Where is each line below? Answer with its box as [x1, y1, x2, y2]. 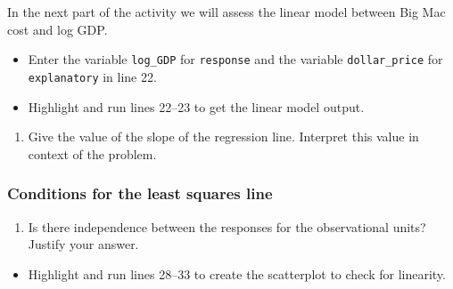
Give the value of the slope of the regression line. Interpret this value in [28, 127, 419, 146]
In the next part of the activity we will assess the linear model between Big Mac [7, 3, 446, 20]
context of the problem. [28, 144, 157, 163]
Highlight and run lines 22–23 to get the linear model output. [28, 97, 365, 116]
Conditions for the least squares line [7, 182, 273, 205]
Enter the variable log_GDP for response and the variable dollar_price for [28, 50, 443, 68]
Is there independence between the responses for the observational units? [28, 217, 426, 236]
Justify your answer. [28, 235, 139, 253]
